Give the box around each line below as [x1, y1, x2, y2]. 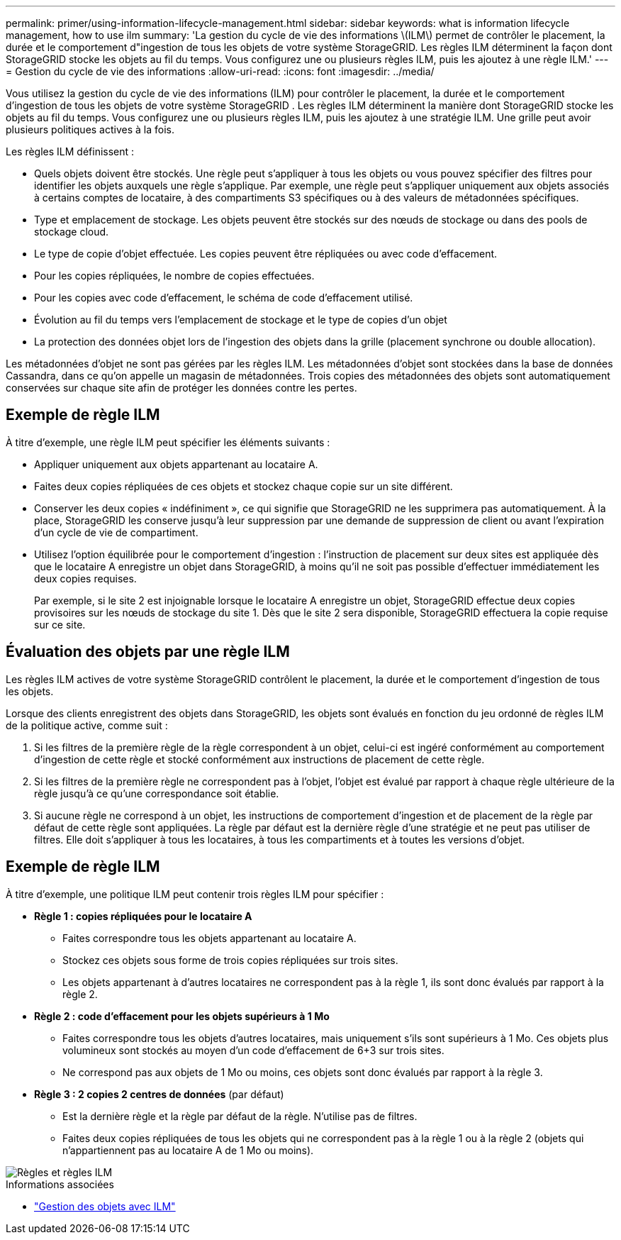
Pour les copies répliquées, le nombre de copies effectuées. [34, 270, 315, 282]
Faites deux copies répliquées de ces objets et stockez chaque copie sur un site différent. [34, 480, 453, 492]
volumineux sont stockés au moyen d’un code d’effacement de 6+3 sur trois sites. [62, 1044, 444, 1056]
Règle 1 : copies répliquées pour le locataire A [34, 909, 252, 922]
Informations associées [6, 1178, 114, 1190]
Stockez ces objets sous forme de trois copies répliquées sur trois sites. [62, 953, 398, 966]
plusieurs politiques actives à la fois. [6, 123, 174, 135]
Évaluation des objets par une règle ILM [6, 643, 290, 661]
